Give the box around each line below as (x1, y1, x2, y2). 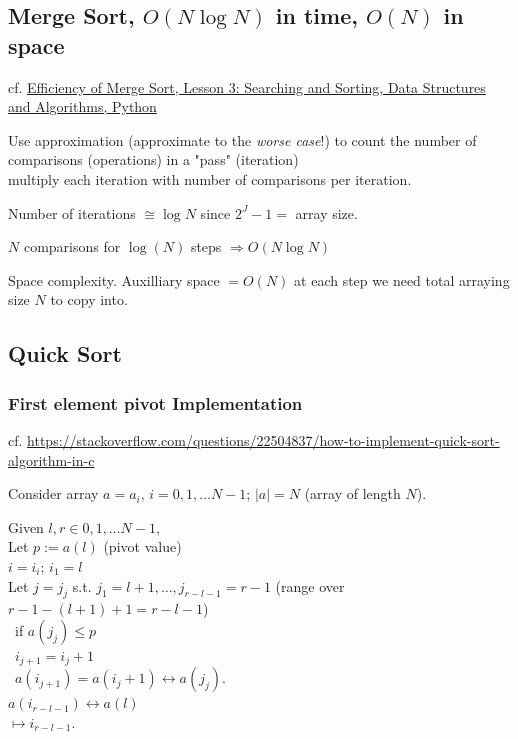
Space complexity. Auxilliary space (8, 269, 220, 290)
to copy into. (50, 289, 128, 310)
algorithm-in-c (8, 449, 95, 470)
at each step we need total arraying (294, 269, 510, 290)
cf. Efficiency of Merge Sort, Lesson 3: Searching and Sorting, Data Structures (8, 76, 486, 97)
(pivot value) (103, 536, 182, 557)
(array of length (304, 483, 401, 504)
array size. (295, 202, 358, 223)
